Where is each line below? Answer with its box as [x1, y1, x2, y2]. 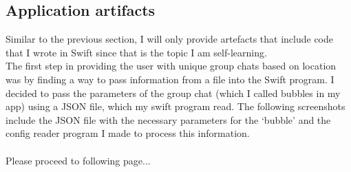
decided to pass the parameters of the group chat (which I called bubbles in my [6, 85, 341, 100]
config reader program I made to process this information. [6, 126, 250, 140]
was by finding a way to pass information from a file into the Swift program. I [6, 72, 334, 86]
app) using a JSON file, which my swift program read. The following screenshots [6, 99, 345, 114]
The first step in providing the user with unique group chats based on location [6, 58, 337, 73]
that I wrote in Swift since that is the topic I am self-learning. [6, 45, 267, 59]
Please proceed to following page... [6, 153, 151, 167]
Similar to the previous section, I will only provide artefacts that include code [6, 32, 334, 46]
